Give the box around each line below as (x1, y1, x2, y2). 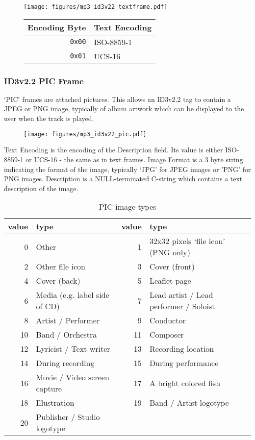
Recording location (149, 343, 214, 355)
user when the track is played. (4, 113, 94, 123)
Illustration (36, 397, 75, 409)
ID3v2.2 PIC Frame (4, 74, 84, 87)
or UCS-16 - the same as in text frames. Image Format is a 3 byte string (25, 154, 243, 164)
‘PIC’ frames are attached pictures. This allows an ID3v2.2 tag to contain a (4, 94, 231, 104)
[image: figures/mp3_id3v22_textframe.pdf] (24, 3, 168, 10)
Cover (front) (149, 261, 195, 272)
